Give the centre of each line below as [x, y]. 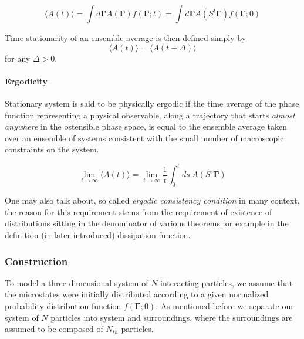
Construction [36, 261]
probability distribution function [63, 306]
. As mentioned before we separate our [225, 306]
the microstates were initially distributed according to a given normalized [137, 294]
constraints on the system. [52, 149]
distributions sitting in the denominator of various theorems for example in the [147, 223]
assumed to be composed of [54, 329]
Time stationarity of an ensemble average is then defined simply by [126, 38]
